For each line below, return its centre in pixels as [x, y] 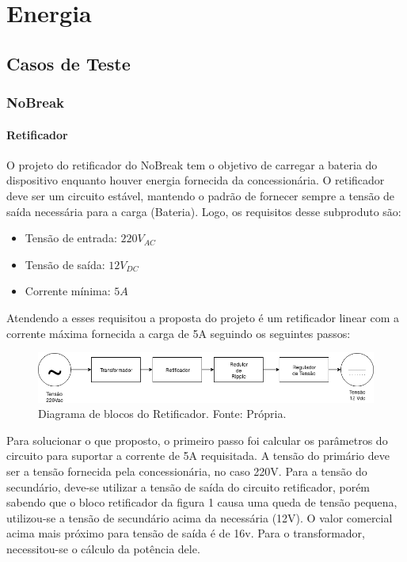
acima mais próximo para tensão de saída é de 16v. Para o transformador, [186, 533]
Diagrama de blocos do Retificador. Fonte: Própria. [162, 414]
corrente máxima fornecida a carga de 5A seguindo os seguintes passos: [179, 333]
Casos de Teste [68, 63]
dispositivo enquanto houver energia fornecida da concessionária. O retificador [196, 180]
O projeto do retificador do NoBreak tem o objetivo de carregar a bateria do [192, 164]
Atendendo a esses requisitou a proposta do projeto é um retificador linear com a [203, 317]
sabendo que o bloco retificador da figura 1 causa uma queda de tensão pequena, [202, 502]
